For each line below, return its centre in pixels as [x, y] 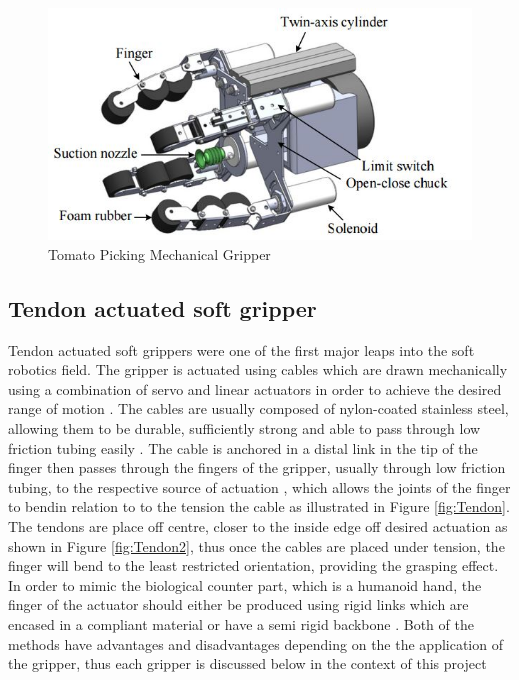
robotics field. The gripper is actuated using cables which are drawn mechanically [258, 369]
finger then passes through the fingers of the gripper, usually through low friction [257, 467]
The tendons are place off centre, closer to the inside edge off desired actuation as [258, 525]
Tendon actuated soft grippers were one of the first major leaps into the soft [241, 349]
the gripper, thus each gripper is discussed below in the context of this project [247, 663]
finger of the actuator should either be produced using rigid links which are [238, 604]
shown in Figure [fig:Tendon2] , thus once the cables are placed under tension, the [256, 545]
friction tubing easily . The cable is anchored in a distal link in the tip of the [243, 447]
